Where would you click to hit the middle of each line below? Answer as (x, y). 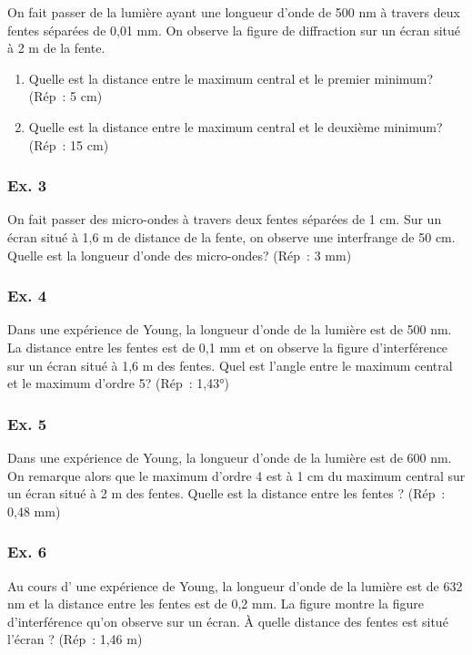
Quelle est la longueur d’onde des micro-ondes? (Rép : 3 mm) (180, 255)
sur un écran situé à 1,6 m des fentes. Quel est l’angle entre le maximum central (230, 365)
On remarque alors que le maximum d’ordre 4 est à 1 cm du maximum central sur (236, 475)
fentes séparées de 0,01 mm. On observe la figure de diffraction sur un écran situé (234, 30)
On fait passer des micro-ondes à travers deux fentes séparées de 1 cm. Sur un (225, 219)
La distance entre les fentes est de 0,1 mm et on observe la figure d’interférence (228, 347)
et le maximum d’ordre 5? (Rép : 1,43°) (118, 383)
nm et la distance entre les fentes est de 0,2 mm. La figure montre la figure (216, 604)
